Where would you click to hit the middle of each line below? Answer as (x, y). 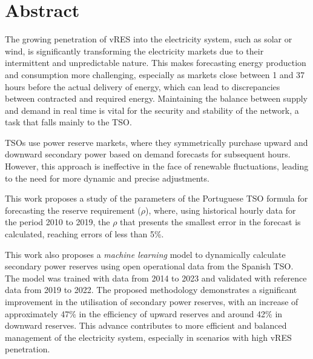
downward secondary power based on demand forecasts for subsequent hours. (148, 154)
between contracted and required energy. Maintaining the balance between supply (156, 98)
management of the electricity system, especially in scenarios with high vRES (148, 337)
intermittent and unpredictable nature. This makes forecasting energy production (156, 63)
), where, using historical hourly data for (220, 210)
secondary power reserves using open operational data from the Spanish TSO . (149, 266)
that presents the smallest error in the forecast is (210, 222)
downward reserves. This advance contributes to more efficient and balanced (146, 325)
